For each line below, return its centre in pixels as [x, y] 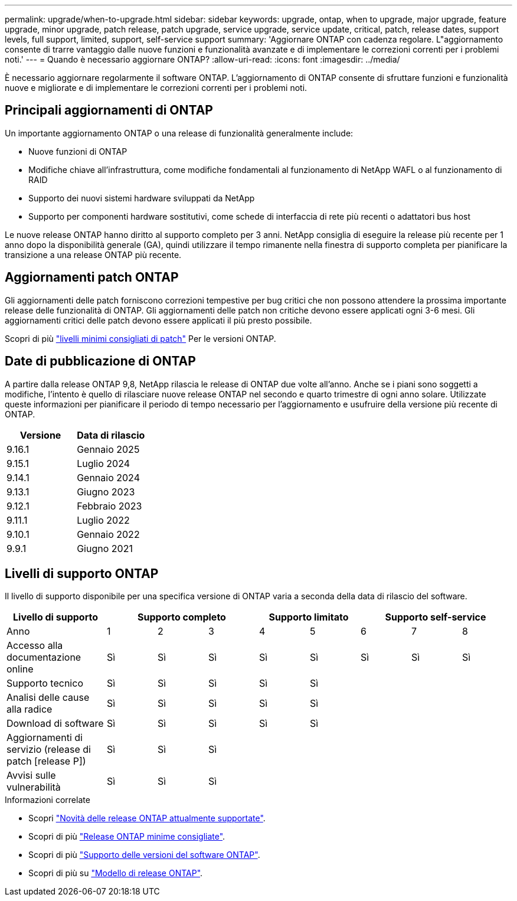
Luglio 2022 [103, 520]
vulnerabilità [34, 787]
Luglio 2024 [103, 463]
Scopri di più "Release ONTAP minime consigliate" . [127, 837]
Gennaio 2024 [108, 477]
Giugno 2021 [105, 548]
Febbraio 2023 [109, 506]
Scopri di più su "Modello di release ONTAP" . [116, 873]
